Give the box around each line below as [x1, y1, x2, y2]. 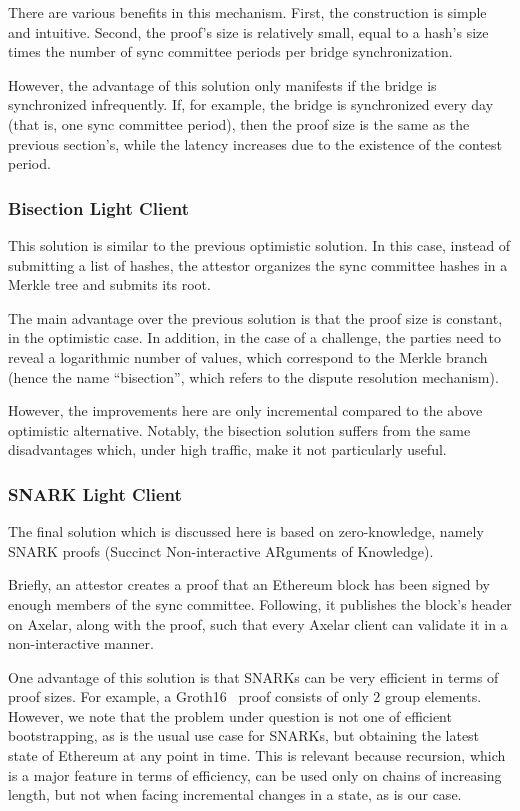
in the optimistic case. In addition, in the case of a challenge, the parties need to [8, 327, 502, 348]
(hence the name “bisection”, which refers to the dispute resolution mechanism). [8, 366, 499, 387]
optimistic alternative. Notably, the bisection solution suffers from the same [8, 419, 471, 440]
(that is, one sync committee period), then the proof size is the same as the [8, 113, 470, 134]
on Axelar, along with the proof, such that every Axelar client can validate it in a [8, 613, 508, 634]
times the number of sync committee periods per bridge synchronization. [8, 41, 453, 62]
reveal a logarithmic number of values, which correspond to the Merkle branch [8, 346, 488, 367]
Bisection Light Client [8, 195, 190, 220]
